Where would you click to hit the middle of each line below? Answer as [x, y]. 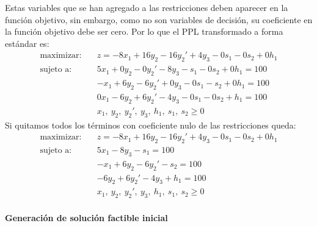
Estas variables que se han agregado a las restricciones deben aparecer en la [147, 7]
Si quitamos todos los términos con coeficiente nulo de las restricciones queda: [151, 125]
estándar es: [27, 43]
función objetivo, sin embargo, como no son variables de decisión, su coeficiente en [159, 19]
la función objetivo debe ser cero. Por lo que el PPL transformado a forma [144, 31]
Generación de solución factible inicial [86, 217]
